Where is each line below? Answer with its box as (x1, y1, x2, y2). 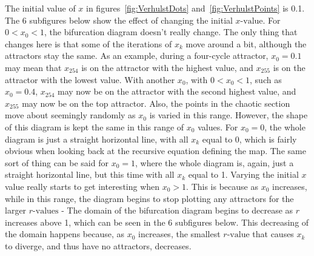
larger (5, 204, 27, 217)
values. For (198, 120, 238, 133)
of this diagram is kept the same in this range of (5, 120, 184, 133)
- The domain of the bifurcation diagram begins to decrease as (61, 204, 293, 217)
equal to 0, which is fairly (202, 132, 297, 145)
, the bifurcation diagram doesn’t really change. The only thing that (44, 25, 298, 38)
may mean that (5, 61, 62, 73)
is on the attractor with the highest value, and (81, 61, 253, 73)
